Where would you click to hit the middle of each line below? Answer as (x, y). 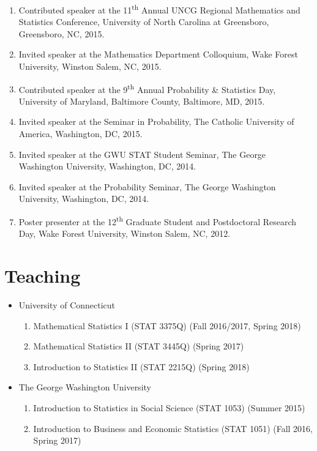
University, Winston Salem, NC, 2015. (90, 66)
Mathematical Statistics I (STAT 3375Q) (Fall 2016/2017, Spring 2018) (167, 325)
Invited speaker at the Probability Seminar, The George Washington (147, 186)
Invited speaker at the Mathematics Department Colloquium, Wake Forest (158, 54)
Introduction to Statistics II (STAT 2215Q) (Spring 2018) (141, 366)
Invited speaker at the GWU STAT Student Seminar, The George (142, 154)
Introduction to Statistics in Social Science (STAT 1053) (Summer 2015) (169, 407)
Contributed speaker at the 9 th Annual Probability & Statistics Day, (147, 88)
